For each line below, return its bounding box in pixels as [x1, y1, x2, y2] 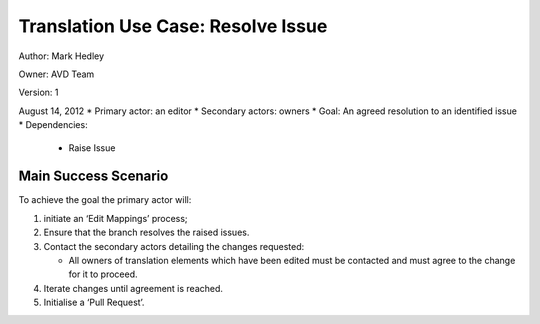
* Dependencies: [18, 119, 89, 131]
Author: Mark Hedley [18, 50, 105, 62]
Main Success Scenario [18, 168, 169, 185]
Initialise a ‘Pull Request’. [43, 296, 145, 309]
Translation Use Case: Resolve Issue [18, 15, 328, 37]
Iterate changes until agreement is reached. [43, 282, 224, 294]
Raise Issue [68, 141, 116, 154]
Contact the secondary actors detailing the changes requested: [43, 240, 305, 252]
